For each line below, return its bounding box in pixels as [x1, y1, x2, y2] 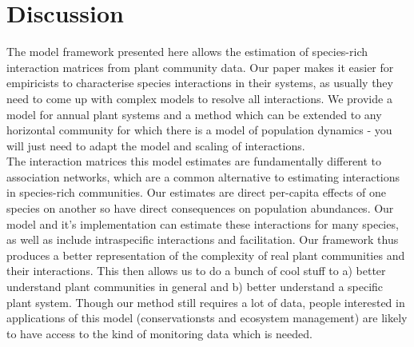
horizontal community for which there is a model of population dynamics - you [6, 122, 392, 138]
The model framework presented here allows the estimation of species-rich [6, 43, 368, 60]
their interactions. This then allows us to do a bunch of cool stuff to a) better [6, 262, 386, 279]
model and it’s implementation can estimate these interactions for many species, [6, 215, 399, 232]
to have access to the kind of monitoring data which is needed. [6, 325, 312, 341]
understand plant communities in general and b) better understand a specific [6, 278, 384, 295]
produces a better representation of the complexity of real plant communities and [6, 246, 405, 263]
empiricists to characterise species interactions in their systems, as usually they [6, 74, 393, 91]
